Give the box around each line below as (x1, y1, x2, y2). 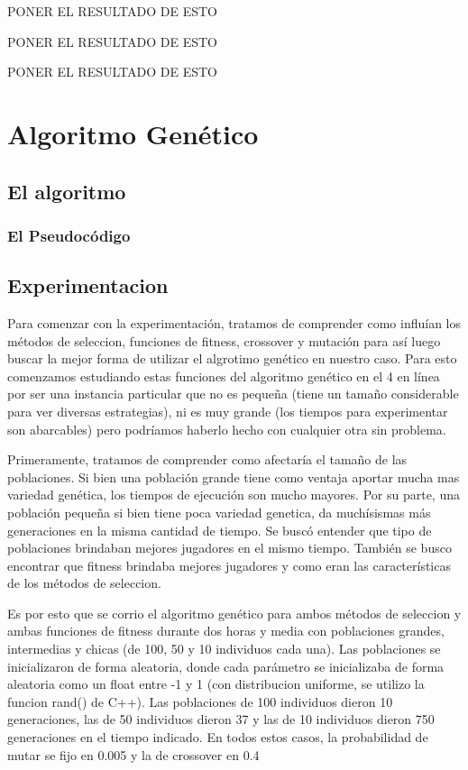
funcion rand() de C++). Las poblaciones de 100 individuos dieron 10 (7, 692, 393, 710)
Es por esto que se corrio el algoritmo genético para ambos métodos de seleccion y (7, 603, 462, 622)
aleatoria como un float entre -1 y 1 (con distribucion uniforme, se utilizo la (7, 674, 425, 693)
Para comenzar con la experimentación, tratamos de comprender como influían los (7, 313, 462, 332)
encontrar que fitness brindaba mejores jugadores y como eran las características (7, 555, 451, 574)
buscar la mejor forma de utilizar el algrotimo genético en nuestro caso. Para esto (7, 349, 457, 368)
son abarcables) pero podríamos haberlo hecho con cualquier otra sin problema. (7, 419, 446, 438)
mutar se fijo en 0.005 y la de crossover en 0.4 (7, 745, 260, 764)
